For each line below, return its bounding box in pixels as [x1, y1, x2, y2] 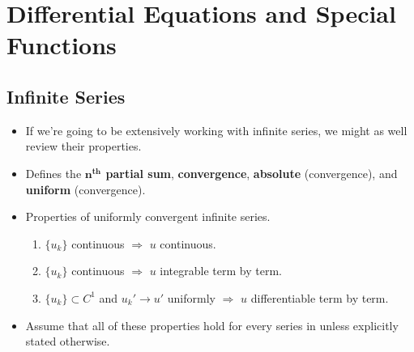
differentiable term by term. [250, 289, 389, 306]
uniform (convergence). [25, 180, 146, 197]
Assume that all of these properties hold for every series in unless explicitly [25, 316, 399, 333]
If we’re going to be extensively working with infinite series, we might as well [25, 121, 408, 138]
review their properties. [25, 138, 142, 155]
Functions [6, 28, 117, 61]
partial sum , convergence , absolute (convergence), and [105, 164, 398, 181]
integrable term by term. [160, 262, 282, 279]
